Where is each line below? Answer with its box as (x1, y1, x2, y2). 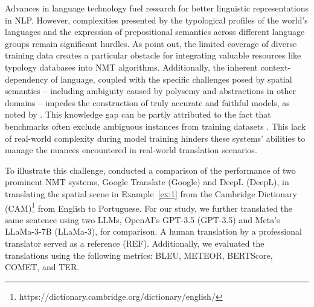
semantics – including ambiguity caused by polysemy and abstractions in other (5, 84, 296, 97)
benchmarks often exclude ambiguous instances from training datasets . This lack (5, 119, 306, 132)
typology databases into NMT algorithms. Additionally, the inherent (5, 60, 258, 73)
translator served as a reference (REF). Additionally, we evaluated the (5, 236, 264, 249)
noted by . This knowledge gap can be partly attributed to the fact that (5, 108, 271, 121)
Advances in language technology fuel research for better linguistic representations (5, 2, 309, 14)
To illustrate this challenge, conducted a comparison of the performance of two (5, 163, 296, 176)
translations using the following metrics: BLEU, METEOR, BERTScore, (5, 248, 273, 261)
